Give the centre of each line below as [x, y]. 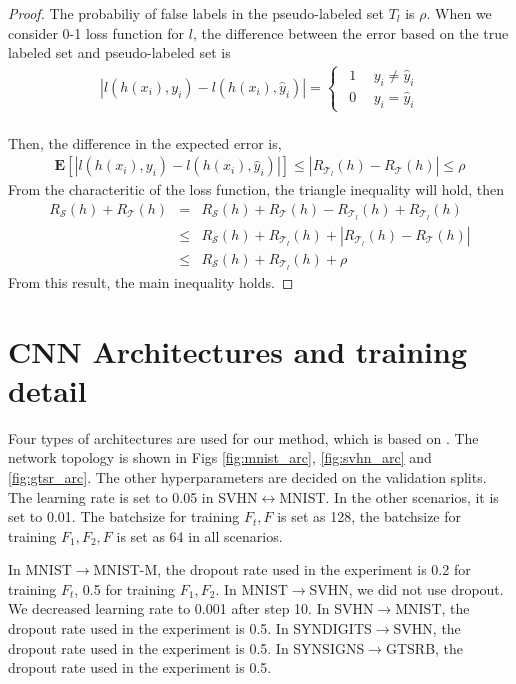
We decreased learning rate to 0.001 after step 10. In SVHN [191, 608]
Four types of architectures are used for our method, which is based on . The [243, 437]
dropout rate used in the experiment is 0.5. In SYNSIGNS [186, 647]
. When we [459, 13]
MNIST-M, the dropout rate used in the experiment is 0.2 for [282, 569]
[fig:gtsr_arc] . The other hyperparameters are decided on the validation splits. [247, 476]
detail [47, 389]
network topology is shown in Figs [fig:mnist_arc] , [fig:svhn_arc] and [220, 457]
